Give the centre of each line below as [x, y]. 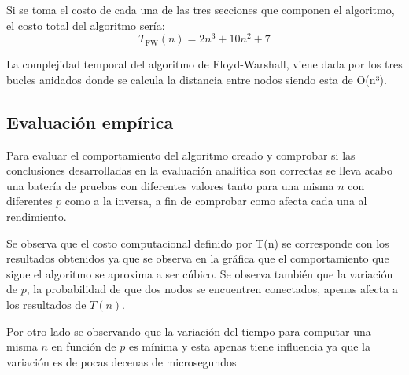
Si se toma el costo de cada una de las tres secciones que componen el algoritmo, [201, 9]
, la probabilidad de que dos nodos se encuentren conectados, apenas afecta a [212, 289]
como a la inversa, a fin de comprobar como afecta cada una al [216, 201]
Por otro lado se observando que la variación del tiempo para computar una [189, 331]
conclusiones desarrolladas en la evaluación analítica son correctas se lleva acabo [200, 170]
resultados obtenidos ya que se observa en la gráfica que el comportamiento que [198, 258]
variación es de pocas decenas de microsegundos [122, 361]
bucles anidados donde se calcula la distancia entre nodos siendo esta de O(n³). [197, 79]
